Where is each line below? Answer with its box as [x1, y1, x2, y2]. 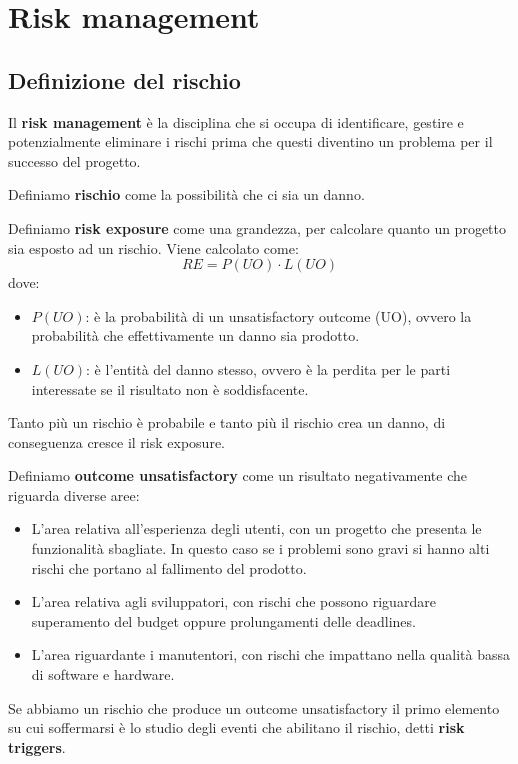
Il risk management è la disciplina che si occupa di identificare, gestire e [8, 111, 464, 132]
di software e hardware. [31, 664, 175, 685]
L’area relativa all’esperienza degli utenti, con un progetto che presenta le [31, 518, 482, 539]
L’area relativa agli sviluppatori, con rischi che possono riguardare [31, 591, 436, 612]
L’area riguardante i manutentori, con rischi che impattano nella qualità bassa [31, 644, 510, 665]
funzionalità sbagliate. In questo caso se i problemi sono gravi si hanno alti [31, 538, 490, 559]
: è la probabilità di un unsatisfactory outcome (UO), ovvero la [85, 305, 472, 326]
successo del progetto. [8, 150, 141, 171]
